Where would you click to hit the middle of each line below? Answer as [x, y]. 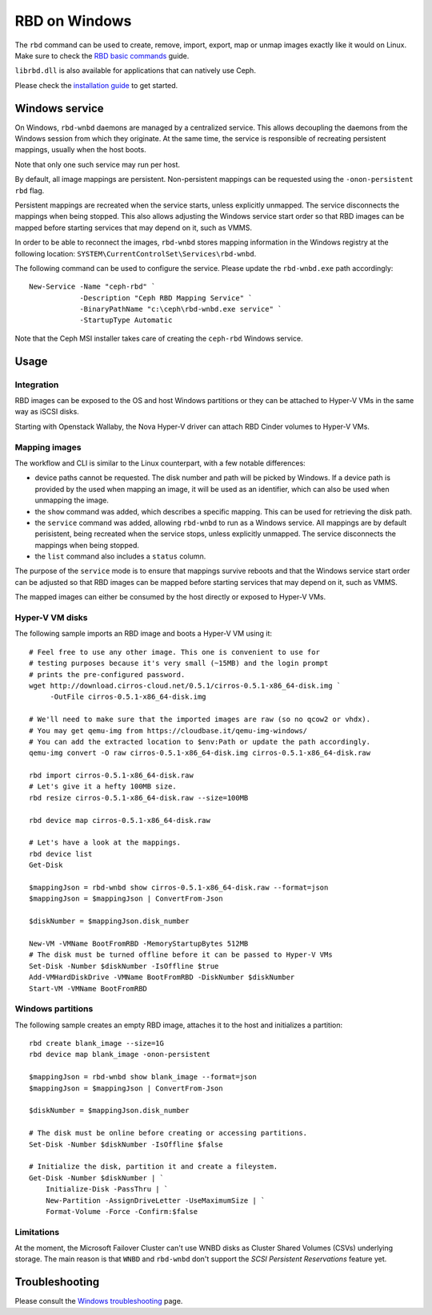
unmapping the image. [72, 500]
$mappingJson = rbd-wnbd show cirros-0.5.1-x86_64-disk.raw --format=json [179, 887]
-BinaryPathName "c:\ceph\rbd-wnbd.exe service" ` [181, 309]
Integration [37, 385]
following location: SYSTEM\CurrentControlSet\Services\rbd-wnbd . [136, 253]
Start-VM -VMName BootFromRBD [88, 988]
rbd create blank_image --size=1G [96, 1043]
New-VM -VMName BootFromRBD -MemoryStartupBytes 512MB [139, 943]
